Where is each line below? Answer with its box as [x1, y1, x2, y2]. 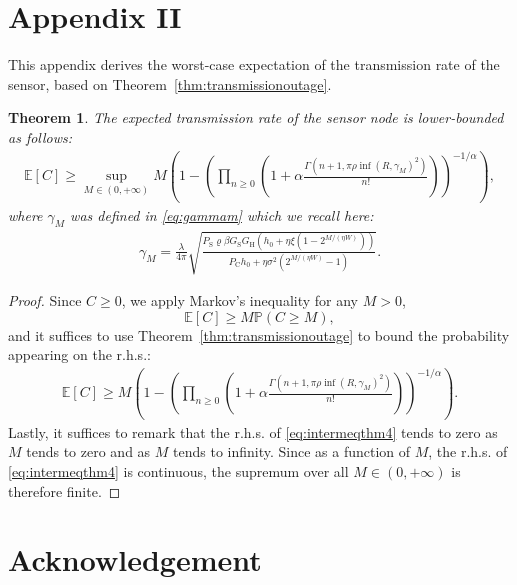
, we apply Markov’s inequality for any [121, 289, 359, 310]
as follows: [8, 126, 73, 147]
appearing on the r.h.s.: [8, 344, 151, 365]
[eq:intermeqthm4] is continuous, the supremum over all [8, 461, 349, 482]
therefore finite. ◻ [8, 480, 121, 501]
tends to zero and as [26, 441, 151, 462]
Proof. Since [8, 289, 82, 310]
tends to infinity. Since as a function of [173, 441, 411, 462]
